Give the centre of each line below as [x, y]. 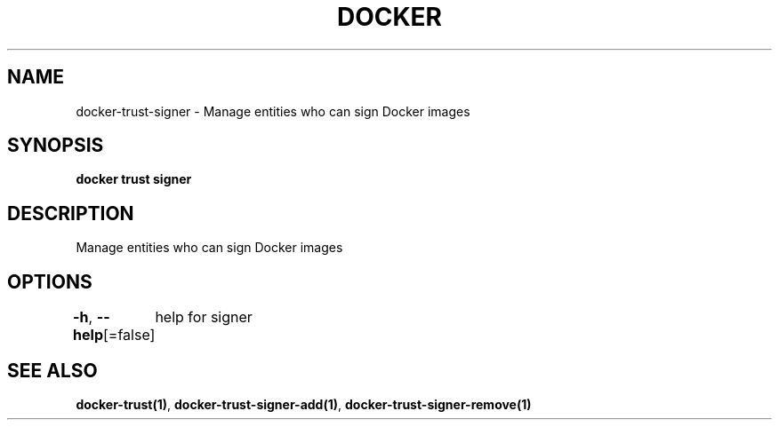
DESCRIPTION [71, 213]
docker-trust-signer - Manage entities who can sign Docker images [273, 111]
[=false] [129, 335]
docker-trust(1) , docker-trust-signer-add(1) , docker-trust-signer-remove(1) [304, 404]
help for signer [204, 317]
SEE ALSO [52, 370]
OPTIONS [50, 281]
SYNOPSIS [56, 146]
